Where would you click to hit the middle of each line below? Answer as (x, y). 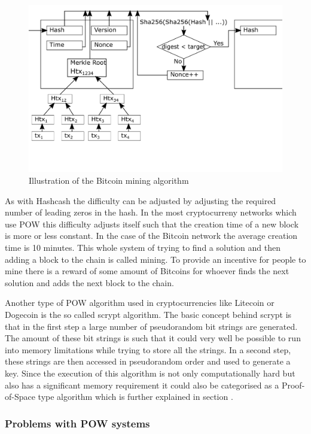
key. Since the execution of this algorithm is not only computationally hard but (150, 373)
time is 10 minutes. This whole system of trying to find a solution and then (143, 248)
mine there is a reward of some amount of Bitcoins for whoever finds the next (147, 271)
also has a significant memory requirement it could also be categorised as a (142, 385)
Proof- (293, 385)
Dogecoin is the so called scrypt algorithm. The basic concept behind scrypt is (148, 315)
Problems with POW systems (77, 423)
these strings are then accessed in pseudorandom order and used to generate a (148, 361)
